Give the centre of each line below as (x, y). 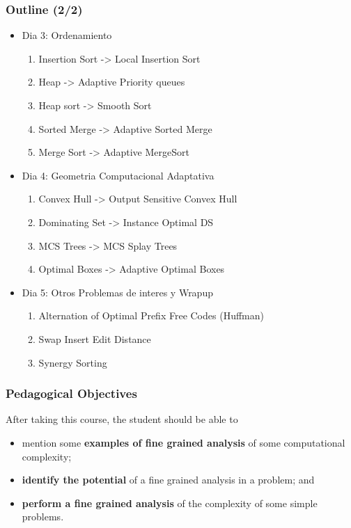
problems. (43, 517)
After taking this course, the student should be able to (122, 419)
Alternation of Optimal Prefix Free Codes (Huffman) (151, 315)
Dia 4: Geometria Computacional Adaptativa (118, 175)
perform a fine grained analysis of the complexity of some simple (170, 503)
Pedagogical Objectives (71, 393)
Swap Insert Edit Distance (95, 338)
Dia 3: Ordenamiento (67, 35)
